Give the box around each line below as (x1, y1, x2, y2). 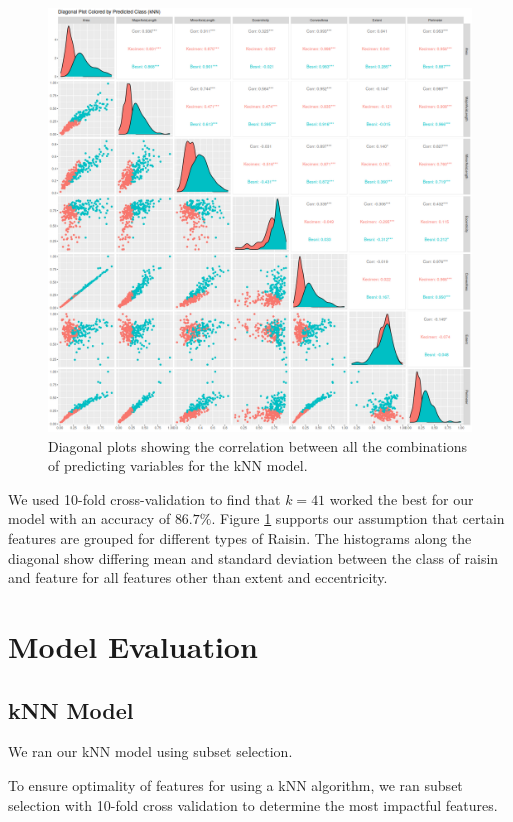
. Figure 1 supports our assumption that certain (211, 508, 505, 529)
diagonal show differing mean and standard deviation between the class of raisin (8, 547, 499, 568)
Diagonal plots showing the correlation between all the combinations (48, 435, 467, 456)
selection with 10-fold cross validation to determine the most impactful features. (8, 794, 498, 815)
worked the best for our (329, 488, 474, 509)
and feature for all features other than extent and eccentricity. (8, 567, 388, 588)
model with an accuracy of (8, 508, 171, 529)
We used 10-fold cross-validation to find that (8, 488, 281, 509)
